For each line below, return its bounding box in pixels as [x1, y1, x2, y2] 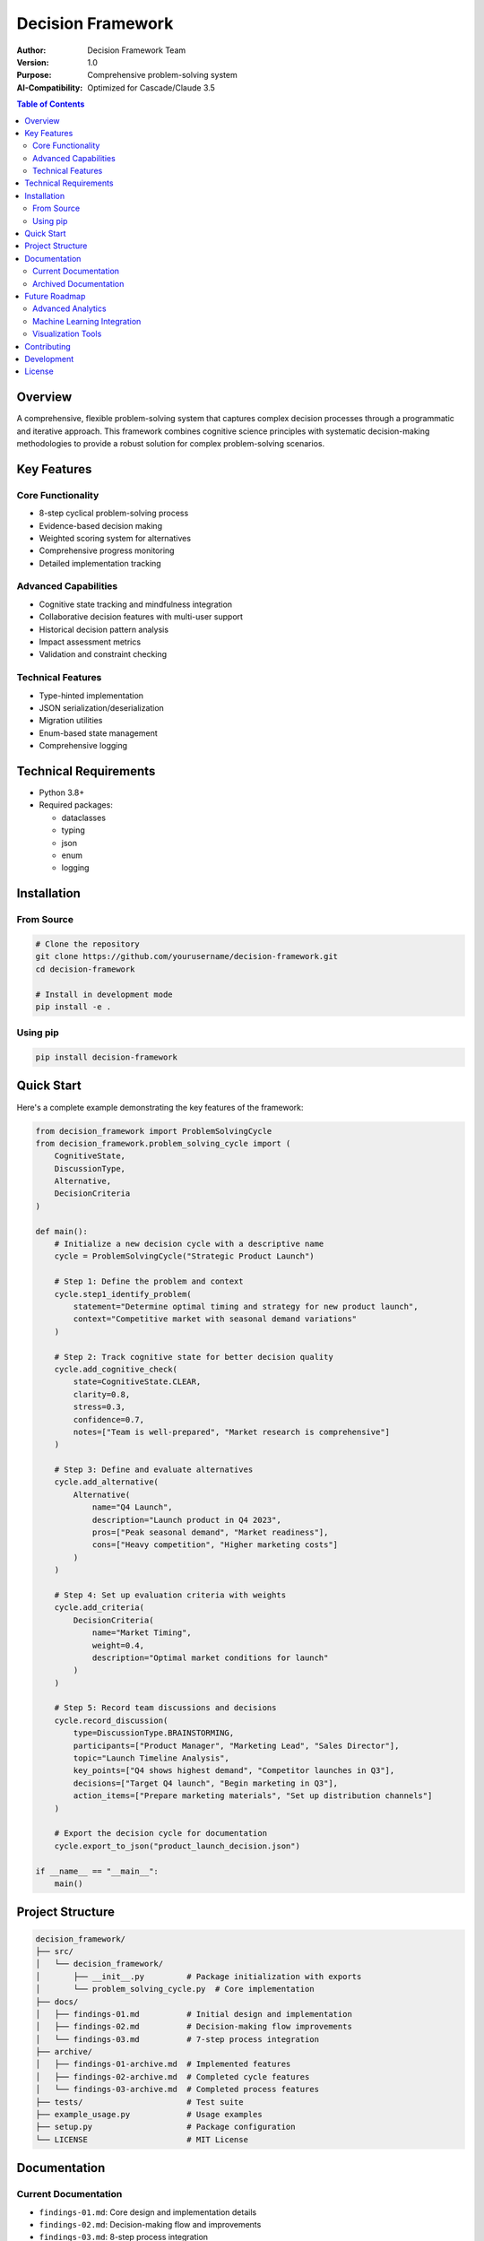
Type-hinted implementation [39, 690, 143, 701]
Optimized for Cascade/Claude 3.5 [87, 82, 215, 93]
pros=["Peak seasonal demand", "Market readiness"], [91, 1527, 329, 1537]
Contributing [24, 341, 71, 351]
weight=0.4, [91, 1640, 145, 1650]
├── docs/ [35, 1996, 79, 2007]
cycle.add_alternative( [54, 1477, 159, 1487]
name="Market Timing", [91, 1628, 192, 1638]
